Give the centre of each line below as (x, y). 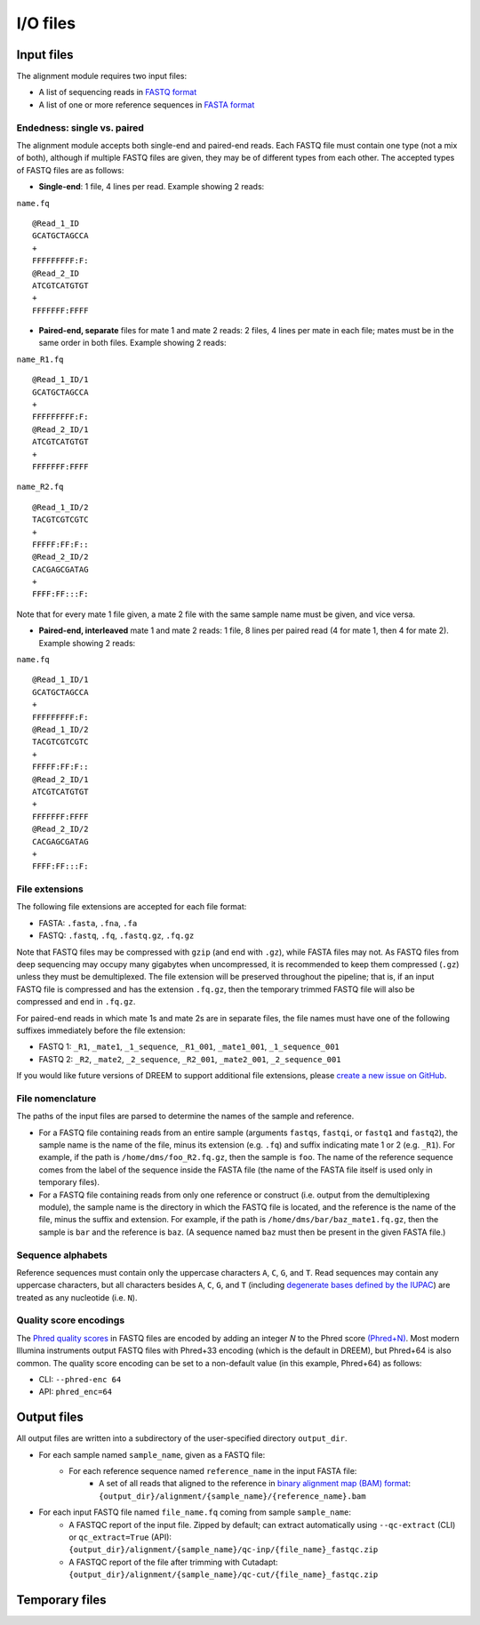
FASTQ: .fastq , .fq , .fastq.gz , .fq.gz (116, 936)
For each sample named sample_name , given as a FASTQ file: (152, 1454)
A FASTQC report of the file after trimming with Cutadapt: (174, 1562)
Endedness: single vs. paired (80, 127)
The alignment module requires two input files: (101, 76)
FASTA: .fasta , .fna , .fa (88, 923)
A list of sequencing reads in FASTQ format (118, 92)
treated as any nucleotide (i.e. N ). (77, 1297)
